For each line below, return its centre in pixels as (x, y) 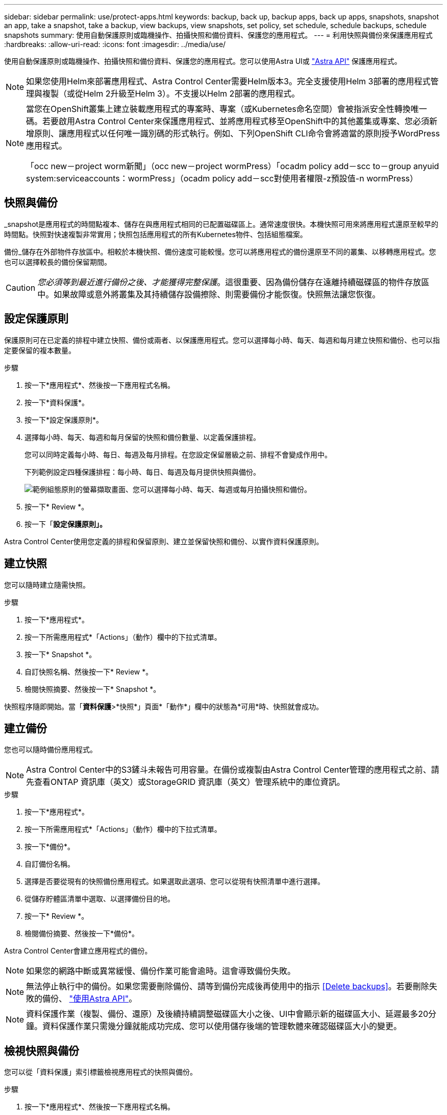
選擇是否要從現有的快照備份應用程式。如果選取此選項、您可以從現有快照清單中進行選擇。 (175, 881)
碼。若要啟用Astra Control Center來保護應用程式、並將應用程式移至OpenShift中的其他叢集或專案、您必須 (228, 121)
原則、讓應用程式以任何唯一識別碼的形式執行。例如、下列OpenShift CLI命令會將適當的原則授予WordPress (237, 133)
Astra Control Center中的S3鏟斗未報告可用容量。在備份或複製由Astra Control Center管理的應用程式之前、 (229, 770)
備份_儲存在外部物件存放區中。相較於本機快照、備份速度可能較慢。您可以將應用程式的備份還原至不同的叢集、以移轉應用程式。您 (220, 251)
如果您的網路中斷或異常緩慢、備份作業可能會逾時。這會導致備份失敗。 (161, 971)
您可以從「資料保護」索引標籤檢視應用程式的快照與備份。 (101, 1072)
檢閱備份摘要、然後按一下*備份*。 (82, 934)
